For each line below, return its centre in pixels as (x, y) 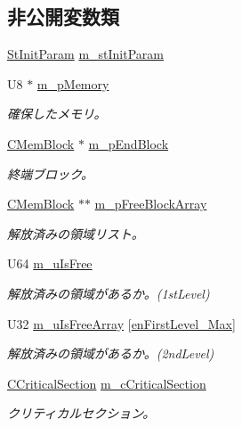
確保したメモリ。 (57, 114)
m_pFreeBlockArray (151, 204)
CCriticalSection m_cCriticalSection (107, 383)
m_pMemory (73, 83)
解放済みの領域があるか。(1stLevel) (109, 293)
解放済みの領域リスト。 (76, 233)
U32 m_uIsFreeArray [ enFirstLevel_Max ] (121, 323)
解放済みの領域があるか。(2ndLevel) (111, 353)
